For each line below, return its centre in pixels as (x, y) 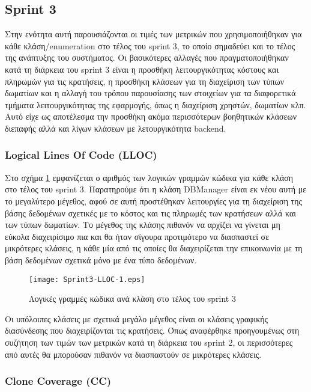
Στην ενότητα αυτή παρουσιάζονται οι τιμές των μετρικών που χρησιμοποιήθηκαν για (153, 34)
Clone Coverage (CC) (58, 381)
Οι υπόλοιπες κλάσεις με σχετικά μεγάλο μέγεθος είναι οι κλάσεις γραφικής (137, 318)
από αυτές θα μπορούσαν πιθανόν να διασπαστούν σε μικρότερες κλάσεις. (133, 354)
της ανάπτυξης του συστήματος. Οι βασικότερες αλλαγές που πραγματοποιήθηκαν (147, 57)
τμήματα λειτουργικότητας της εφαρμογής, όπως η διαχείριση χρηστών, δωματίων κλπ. (155, 104)
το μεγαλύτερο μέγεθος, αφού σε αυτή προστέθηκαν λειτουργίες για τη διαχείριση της (154, 201)
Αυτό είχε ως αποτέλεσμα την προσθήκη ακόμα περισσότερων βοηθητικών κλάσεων (151, 116)
